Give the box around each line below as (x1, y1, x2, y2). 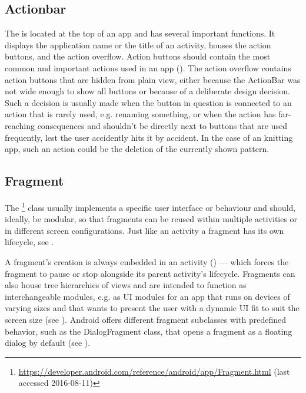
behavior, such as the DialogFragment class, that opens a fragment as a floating (5, 325, 292, 337)
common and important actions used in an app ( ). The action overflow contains (5, 61, 291, 74)
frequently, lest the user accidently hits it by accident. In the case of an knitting (5, 131, 293, 143)
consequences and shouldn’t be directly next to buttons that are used (37, 119, 288, 131)
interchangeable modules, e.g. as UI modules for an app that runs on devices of (5, 290, 290, 302)
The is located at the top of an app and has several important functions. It (5, 27, 275, 39)
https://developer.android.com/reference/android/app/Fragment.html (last (18, 365, 290, 377)
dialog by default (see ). (5, 336, 91, 349)
